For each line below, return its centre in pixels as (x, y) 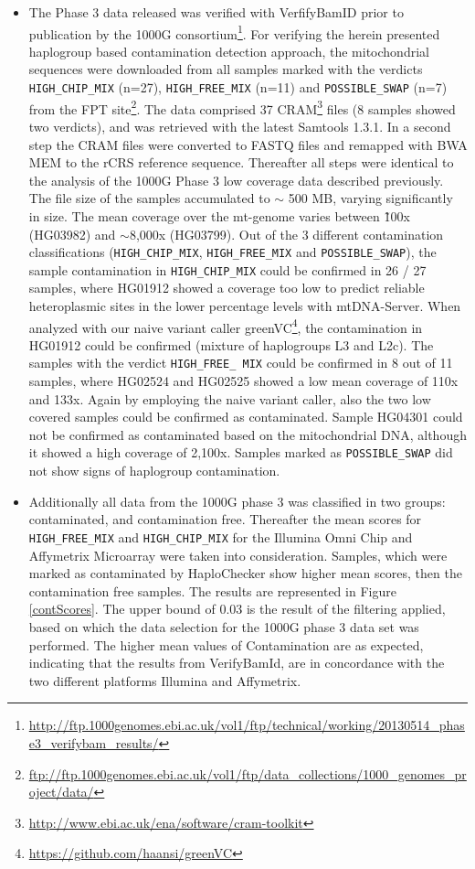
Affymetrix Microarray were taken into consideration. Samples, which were (238, 555)
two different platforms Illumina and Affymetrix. (165, 680)
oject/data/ (61, 792)
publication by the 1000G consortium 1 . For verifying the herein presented (234, 32)
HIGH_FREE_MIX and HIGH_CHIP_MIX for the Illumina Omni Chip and (221, 536)
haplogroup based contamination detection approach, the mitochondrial (229, 51)
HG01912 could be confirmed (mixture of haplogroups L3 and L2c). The (231, 344)
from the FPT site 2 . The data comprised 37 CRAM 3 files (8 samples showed (242, 107)
